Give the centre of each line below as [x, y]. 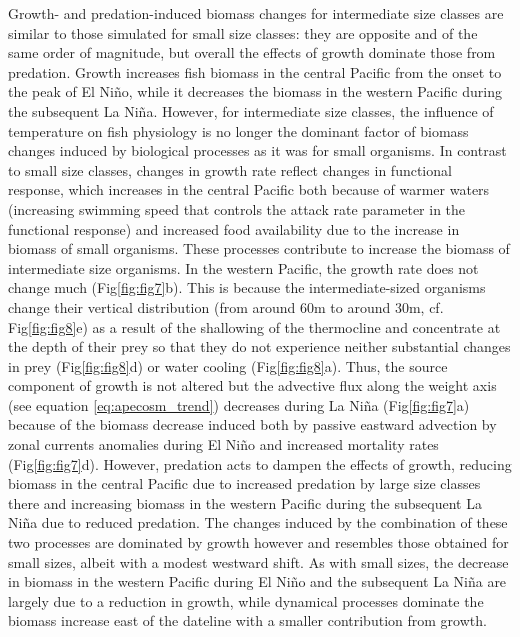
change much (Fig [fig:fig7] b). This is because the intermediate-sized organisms [247, 287]
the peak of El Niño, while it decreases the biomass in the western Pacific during [255, 91]
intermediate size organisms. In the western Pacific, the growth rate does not [243, 267]
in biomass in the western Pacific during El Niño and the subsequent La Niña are [257, 581]
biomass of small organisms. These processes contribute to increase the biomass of [259, 248]
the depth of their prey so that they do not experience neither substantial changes [259, 346]
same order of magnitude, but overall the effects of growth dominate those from [252, 52]
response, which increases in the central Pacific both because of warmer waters [249, 189]
